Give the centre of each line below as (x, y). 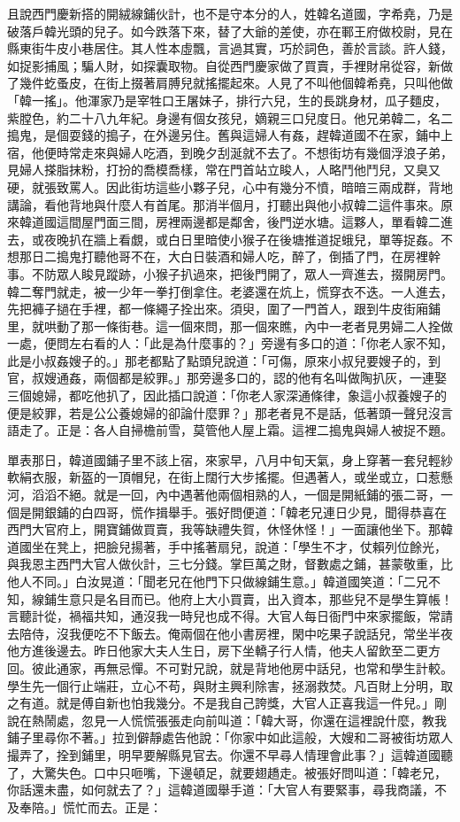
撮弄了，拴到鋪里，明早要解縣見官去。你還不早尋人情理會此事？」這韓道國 (224, 754)
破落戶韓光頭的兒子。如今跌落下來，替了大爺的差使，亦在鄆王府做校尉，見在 (230, 31)
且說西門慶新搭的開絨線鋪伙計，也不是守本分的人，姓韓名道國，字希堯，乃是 (230, 13)
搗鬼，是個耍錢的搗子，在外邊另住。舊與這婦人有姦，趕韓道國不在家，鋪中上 (230, 135)
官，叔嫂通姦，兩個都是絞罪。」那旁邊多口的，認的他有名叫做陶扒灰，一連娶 (227, 378)
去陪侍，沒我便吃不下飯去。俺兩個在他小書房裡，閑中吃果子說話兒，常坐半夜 (230, 633)
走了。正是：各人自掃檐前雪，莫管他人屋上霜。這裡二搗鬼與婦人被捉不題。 (236, 430)
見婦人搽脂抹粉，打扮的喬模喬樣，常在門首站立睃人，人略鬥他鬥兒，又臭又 (224, 170)
